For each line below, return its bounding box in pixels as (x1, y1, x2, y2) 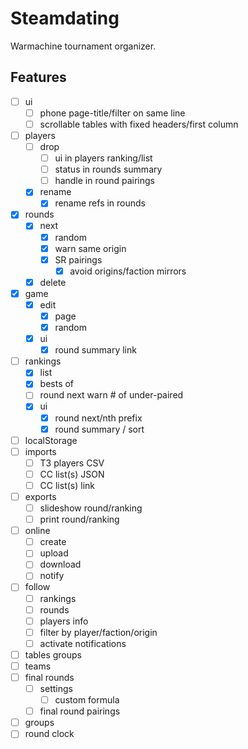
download (39, 558, 82, 571)
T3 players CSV (39, 457, 105, 469)
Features (10, 69, 67, 86)
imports (24, 445, 57, 457)
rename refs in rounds (54, 197, 147, 209)
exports (24, 490, 57, 502)
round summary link (54, 344, 137, 356)
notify (39, 570, 65, 582)
